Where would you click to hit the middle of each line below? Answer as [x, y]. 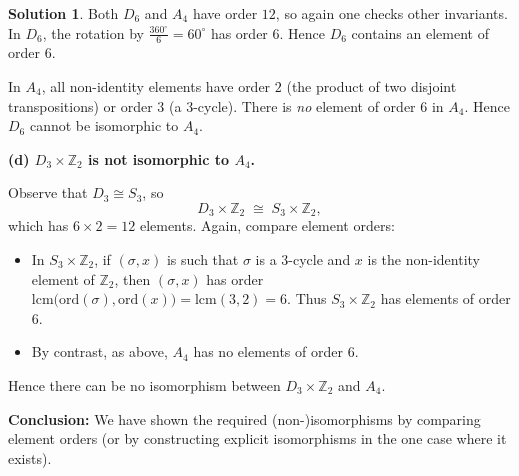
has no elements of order [268, 351]
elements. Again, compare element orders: [267, 225]
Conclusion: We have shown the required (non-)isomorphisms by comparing [244, 418]
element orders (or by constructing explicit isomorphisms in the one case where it [257, 438]
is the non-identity [423, 259]
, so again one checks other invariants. [391, 13]
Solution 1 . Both [63, 13]
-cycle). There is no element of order [304, 105]
